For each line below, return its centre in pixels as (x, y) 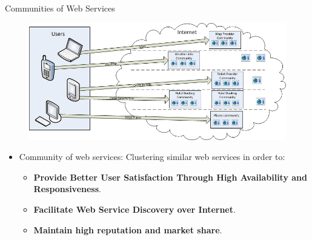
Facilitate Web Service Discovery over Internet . (134, 209)
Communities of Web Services (60, 8)
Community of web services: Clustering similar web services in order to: (152, 157)
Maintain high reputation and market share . (128, 229)
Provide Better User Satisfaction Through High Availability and (171, 177)
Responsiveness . (67, 189)
